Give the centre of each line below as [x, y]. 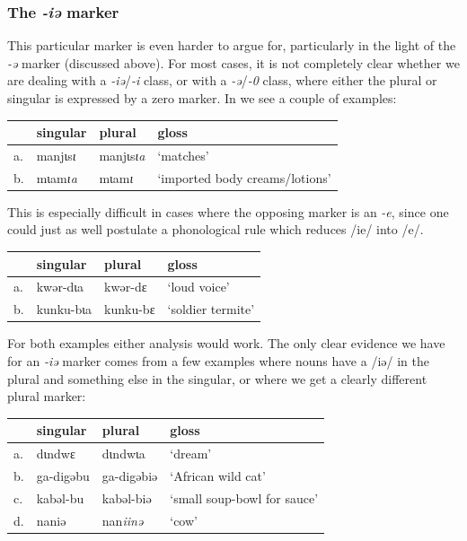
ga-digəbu [63, 475]
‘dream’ [191, 454]
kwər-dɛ [126, 287]
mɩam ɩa [57, 177]
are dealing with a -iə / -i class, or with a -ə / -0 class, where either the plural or [222, 80]
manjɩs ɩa [122, 155]
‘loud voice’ [198, 287]
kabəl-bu [60, 497]
